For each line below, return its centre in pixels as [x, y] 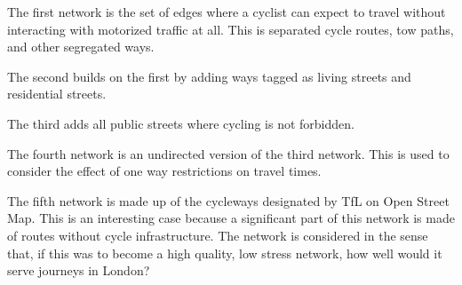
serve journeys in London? [79, 270]
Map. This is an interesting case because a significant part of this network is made [231, 218]
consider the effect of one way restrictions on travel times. [164, 171]
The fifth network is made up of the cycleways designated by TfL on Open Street [228, 200]
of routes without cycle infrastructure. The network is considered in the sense [218, 235]
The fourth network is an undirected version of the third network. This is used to [228, 153]
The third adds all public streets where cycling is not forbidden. [181, 123]
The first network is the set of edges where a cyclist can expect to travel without [227, 12]
